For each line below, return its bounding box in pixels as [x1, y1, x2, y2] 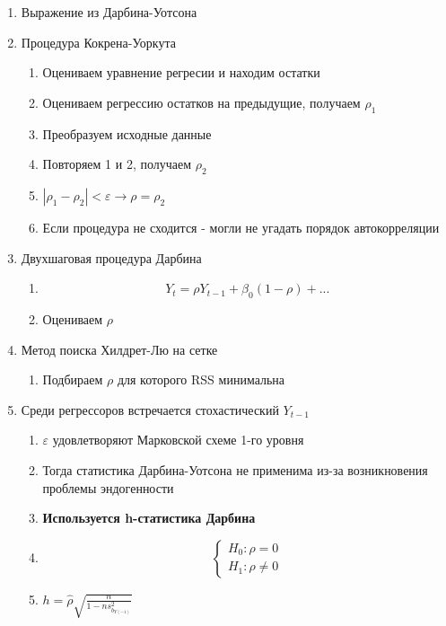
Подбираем [42, 370, 103, 389]
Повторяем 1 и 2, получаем [42, 154, 192, 173]
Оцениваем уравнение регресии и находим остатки [42, 63, 320, 82]
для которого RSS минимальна [117, 370, 285, 389]
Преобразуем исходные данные [42, 124, 212, 143]
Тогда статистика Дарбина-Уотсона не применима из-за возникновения [42, 460, 428, 479]
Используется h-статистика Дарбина [42, 508, 256, 527]
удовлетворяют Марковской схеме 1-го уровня [52, 430, 304, 449]
